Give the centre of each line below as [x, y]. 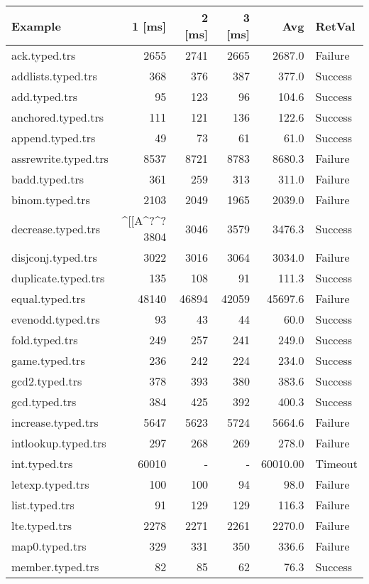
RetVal [335, 26]
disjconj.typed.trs [54, 257]
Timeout [336, 463]
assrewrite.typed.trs [60, 158]
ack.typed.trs [44, 55]
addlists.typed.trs [54, 76]
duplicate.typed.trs [58, 278]
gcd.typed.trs [44, 402]
